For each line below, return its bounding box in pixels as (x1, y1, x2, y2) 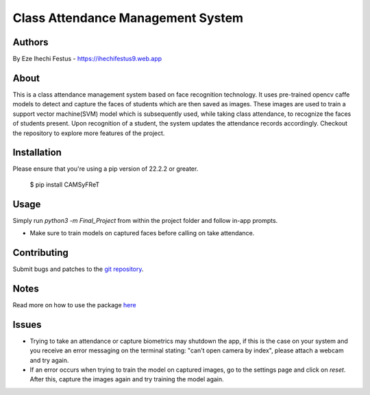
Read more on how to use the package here (12, 300, 136, 309)
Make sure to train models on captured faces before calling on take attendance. (29, 229, 255, 237)
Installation (12, 147, 62, 158)
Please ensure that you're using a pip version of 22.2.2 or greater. (12, 165, 199, 173)
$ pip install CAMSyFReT (29, 180, 100, 189)
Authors (12, 36, 49, 48)
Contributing (12, 247, 69, 259)
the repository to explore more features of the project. (12, 129, 165, 137)
